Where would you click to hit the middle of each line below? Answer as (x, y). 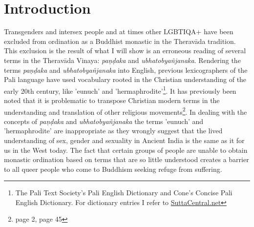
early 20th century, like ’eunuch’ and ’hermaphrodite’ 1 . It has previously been (120, 90)
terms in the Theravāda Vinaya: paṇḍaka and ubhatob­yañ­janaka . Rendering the (122, 60)
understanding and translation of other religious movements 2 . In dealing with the (126, 111)
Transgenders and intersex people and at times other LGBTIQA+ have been (119, 31)
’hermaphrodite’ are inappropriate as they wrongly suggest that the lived (113, 131)
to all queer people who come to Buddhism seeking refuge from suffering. (113, 169)
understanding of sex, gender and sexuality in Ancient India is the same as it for (124, 140)
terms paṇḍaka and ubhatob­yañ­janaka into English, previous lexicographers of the (126, 70)
